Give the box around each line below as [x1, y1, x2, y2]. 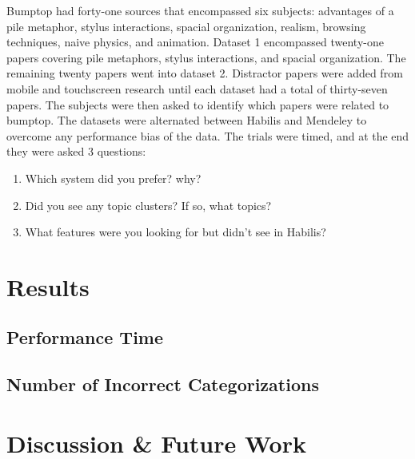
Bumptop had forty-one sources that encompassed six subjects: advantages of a [6, 2, 394, 18]
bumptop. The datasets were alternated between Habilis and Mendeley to [6, 112, 367, 129]
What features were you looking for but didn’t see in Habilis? [25, 224, 326, 240]
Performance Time [6, 325, 164, 350]
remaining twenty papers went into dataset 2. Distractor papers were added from [6, 65, 403, 81]
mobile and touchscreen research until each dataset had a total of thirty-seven [6, 80, 388, 97]
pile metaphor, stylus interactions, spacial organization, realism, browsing [6, 18, 366, 34]
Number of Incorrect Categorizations [6, 372, 319, 397]
